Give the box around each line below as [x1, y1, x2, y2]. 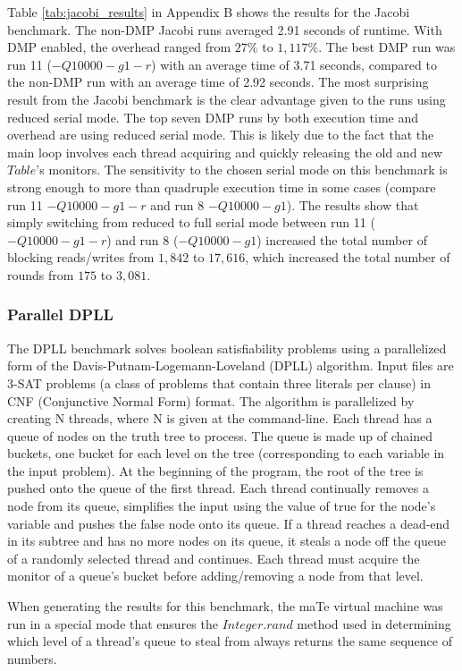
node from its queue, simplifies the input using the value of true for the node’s [7, 497, 436, 515]
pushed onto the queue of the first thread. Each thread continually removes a [7, 479, 429, 497]
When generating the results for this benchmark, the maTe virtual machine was [7, 597, 443, 616]
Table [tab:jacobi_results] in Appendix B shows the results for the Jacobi [7, 3, 410, 21]
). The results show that [286, 195, 419, 214]
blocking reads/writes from [7, 248, 155, 267]
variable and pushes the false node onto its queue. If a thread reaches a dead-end [7, 514, 450, 532]
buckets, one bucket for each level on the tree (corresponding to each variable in [7, 444, 445, 463]
